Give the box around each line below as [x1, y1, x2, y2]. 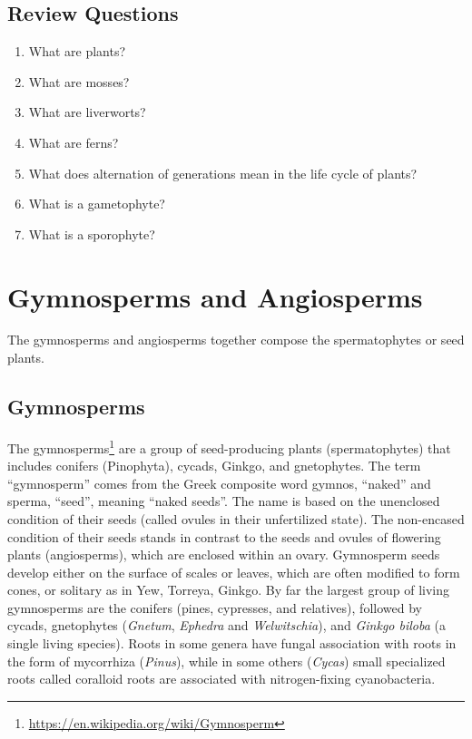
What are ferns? [28, 132, 119, 151]
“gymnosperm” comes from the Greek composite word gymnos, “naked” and [7, 473, 431, 492]
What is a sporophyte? [28, 224, 155, 243]
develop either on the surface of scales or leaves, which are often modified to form [7, 562, 460, 581]
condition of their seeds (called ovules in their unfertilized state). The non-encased [7, 509, 465, 528]
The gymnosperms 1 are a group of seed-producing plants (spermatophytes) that [7, 435, 451, 457]
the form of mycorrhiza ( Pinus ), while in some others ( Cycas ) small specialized [7, 651, 446, 670]
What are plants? [28, 42, 126, 61]
